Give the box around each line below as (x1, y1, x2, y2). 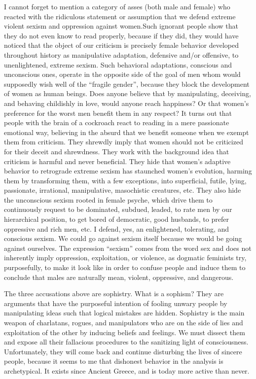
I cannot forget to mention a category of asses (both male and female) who (4, 1, 230, 11)
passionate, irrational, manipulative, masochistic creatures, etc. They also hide (4, 185, 241, 195)
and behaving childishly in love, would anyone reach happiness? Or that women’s (4, 98, 249, 108)
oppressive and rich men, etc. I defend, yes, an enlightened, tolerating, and (4, 223, 229, 234)
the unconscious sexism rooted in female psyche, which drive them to (4, 194, 213, 205)
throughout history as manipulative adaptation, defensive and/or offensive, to (4, 49, 239, 60)
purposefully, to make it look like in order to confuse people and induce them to (4, 262, 246, 273)
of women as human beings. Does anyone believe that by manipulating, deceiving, (4, 88, 251, 99)
